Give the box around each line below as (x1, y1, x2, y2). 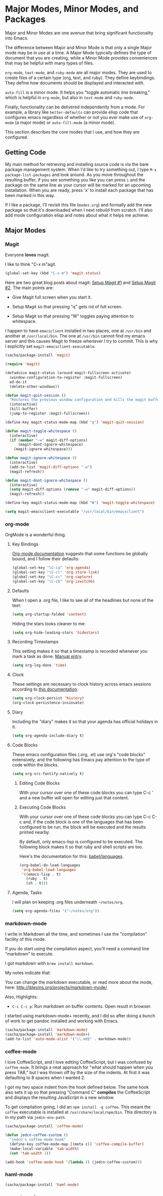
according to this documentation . (12, 686, 79, 692)
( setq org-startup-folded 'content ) (12, 612, 86, 617)
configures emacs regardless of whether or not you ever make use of (5, 114, 144, 120)
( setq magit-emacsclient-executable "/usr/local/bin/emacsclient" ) (5, 509, 145, 514)
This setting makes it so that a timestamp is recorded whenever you (12, 648, 148, 654)
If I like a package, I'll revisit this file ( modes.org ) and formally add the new (5, 201, 152, 208)
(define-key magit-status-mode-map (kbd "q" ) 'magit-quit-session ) (5, 419, 145, 425)
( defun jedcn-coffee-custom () (5, 1133, 68, 1137)
